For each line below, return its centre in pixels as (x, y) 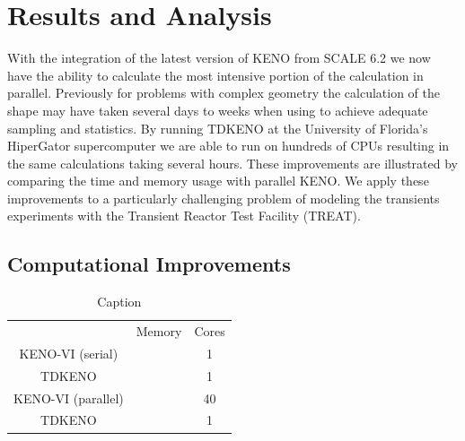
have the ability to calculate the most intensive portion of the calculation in (215, 75)
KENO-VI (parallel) (69, 398)
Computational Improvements (149, 264)
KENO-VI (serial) (69, 353)
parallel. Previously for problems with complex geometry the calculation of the (224, 93)
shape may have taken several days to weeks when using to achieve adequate (218, 110)
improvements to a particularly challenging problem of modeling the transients (224, 198)
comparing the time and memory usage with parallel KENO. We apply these (218, 181)
